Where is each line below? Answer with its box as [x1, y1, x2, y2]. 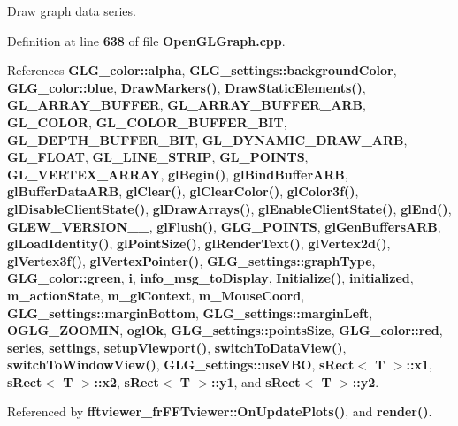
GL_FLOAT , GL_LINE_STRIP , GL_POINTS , [7, 148, 309, 166]
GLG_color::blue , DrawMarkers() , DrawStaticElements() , [7, 78, 366, 96]
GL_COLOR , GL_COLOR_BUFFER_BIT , [7, 112, 287, 131]
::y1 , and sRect [211, 372, 301, 391]
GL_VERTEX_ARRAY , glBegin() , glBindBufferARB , [7, 164, 348, 183]
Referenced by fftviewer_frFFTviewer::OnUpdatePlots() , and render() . [7, 402, 432, 421]
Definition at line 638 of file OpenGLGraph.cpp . [7, 31, 286, 49]
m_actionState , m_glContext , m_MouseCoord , [7, 285, 305, 304]
